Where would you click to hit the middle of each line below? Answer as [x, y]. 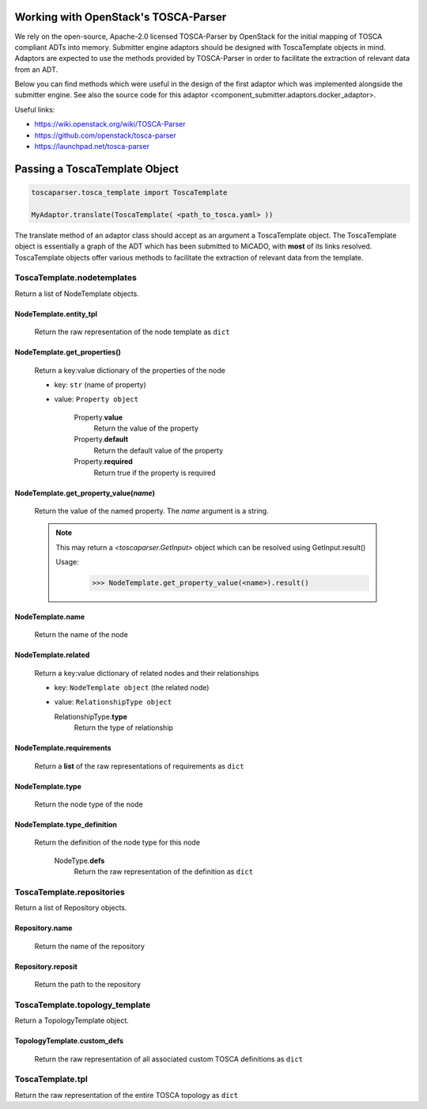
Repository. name [43, 928]
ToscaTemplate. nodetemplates [76, 278]
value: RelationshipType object [113, 702]
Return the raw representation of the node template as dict [132, 332]
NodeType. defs [79, 860]
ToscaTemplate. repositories [70, 892]
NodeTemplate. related [52, 655]
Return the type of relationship [124, 727]
